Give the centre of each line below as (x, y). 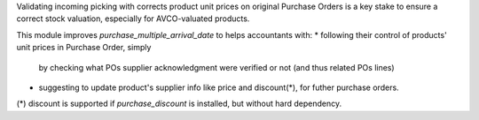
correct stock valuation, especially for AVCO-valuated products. (133, 19)
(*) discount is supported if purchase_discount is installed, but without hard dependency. (179, 104)
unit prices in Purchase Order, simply (84, 48)
